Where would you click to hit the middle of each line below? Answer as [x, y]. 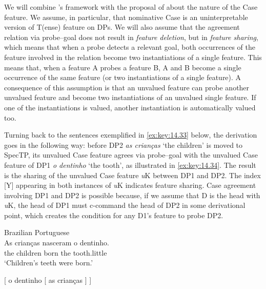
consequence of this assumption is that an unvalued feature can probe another [127, 87]
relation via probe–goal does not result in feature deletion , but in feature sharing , [131, 37]
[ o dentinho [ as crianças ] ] [48, 280]
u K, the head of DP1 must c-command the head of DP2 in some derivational [125, 205]
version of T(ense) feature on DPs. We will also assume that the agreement [122, 27]
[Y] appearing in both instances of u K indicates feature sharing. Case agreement [130, 185]
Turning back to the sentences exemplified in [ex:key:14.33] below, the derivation [131, 135]
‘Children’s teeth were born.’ [49, 263]
